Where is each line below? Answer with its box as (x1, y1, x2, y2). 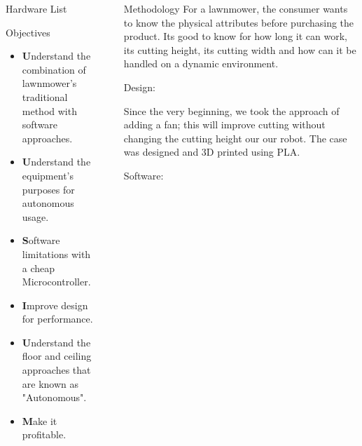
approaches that (22, 363, 91, 377)
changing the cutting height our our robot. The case (123, 130, 347, 145)
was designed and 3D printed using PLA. (123, 144, 300, 159)
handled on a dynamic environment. (123, 56, 279, 71)
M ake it (22, 413, 57, 428)
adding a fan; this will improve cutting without (123, 117, 326, 132)
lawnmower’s (22, 76, 77, 90)
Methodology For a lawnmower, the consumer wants (123, 1, 348, 15)
